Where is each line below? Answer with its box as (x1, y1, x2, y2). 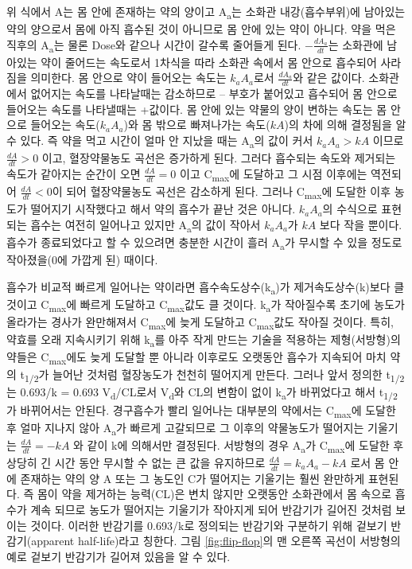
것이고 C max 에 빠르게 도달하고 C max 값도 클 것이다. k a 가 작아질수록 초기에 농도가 (6, 295, 405, 314)
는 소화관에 (328, 36, 383, 53)
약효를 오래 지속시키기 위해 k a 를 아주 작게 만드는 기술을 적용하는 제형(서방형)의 (6, 331, 401, 349)
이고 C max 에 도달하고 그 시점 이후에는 (180, 166, 367, 184)
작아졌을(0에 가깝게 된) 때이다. (6, 251, 158, 268)
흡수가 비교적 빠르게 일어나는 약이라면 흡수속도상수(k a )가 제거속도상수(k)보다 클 (6, 278, 405, 297)
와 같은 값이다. (293, 69, 365, 86)
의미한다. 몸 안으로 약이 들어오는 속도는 (30, 69, 227, 86)
